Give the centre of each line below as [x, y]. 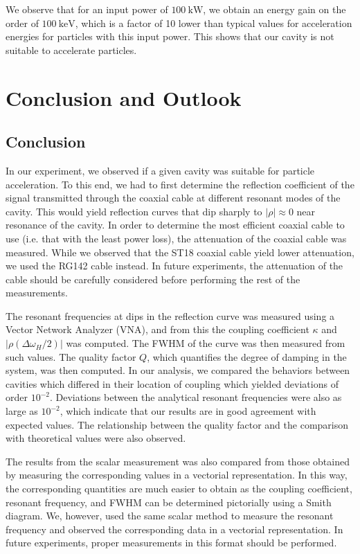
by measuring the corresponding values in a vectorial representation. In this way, [177, 475]
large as [22, 411]
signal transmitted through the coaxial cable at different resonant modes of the [173, 198]
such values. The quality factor [71, 356]
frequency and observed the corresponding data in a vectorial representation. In [174, 529]
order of [22, 23]
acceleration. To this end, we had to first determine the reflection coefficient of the [180, 184]
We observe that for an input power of [87, 9]
